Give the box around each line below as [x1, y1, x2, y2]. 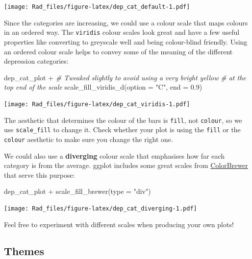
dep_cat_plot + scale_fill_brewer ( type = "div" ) [4, 186, 151, 196]
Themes [4, 243, 45, 258]
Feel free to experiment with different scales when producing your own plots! [4, 219, 234, 229]
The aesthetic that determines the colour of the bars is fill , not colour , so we [4, 115, 242, 125]
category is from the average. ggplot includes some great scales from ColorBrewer [4, 160, 248, 170]
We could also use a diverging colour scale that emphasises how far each [4, 150, 225, 161]
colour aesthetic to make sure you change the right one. [4, 134, 173, 144]
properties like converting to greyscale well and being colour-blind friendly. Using [4, 36, 248, 47]
